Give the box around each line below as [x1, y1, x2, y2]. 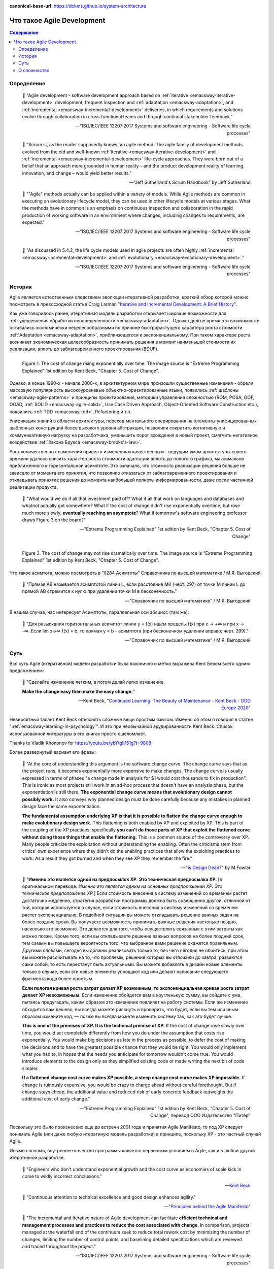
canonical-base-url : [9, 3, 53, 9]
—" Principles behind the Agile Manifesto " [164, 1204, 251, 1210]
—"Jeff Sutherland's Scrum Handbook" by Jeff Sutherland [129, 179, 251, 185]
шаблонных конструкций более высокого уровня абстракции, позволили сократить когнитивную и [9, 425, 225, 431]
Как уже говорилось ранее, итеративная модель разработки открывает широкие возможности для [9, 310, 227, 317]
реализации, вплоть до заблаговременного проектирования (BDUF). [9, 346, 159, 352]
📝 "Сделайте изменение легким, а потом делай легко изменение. [22, 679, 165, 685]
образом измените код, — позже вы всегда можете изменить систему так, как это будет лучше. [22, 1013, 233, 1020]
